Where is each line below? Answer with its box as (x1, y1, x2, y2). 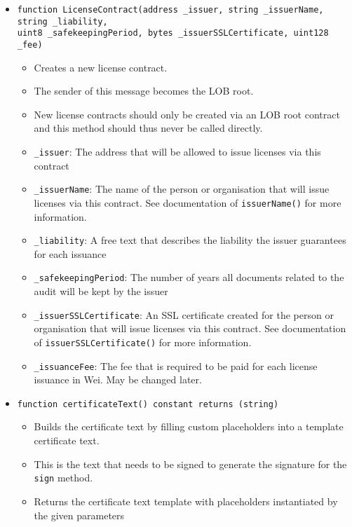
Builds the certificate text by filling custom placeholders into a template (34, 419, 344, 434)
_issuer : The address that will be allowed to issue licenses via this (34, 144, 321, 158)
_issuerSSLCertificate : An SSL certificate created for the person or (34, 307, 334, 322)
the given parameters (34, 507, 125, 522)
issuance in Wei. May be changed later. (34, 372, 202, 387)
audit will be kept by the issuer (34, 284, 168, 299)
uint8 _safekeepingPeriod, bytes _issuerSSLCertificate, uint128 (17, 28, 329, 39)
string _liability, (17, 16, 108, 27)
